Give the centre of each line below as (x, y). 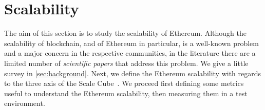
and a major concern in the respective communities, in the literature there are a (130, 53)
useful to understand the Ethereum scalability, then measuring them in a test (126, 93)
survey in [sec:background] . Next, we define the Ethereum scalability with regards (133, 73)
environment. (25, 103)
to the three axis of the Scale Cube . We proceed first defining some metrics (124, 83)
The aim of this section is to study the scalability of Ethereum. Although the (125, 33)
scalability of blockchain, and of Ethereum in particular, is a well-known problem (131, 43)
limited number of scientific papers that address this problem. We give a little (126, 63)
